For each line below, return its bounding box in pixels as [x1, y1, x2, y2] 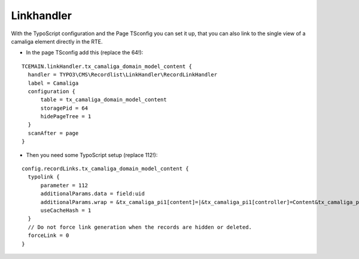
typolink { [28, 174, 60, 180]
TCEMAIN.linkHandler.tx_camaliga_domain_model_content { [22, 63, 193, 70]
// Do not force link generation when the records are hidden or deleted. [28, 224, 252, 230]
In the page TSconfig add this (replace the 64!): [26, 49, 144, 56]
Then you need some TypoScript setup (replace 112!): [26, 151, 158, 158]
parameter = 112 [40, 182, 89, 189]
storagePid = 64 [40, 104, 89, 112]
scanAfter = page [28, 129, 79, 137]
